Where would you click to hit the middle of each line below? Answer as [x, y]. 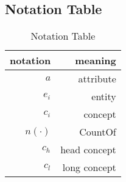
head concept [88, 150]
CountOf [98, 132]
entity [104, 96]
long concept [89, 167]
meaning [96, 60]
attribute [97, 79]
